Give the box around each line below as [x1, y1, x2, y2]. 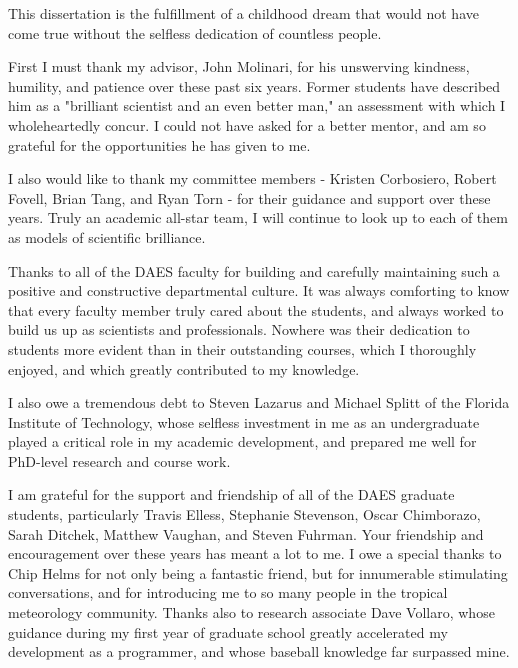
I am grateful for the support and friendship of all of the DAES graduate [8, 484, 455, 505]
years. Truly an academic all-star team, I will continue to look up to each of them [8, 207, 508, 228]
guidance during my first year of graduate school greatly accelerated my [8, 621, 448, 642]
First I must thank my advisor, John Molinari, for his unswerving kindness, [8, 56, 470, 77]
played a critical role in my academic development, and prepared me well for [8, 431, 477, 452]
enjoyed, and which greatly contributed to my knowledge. [8, 358, 360, 379]
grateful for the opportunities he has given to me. [8, 134, 311, 155]
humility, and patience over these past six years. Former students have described [8, 75, 501, 96]
